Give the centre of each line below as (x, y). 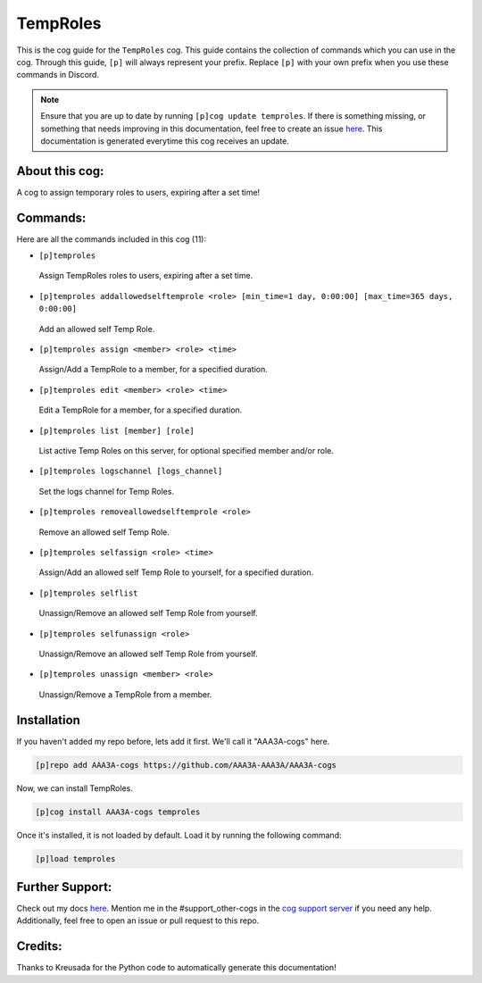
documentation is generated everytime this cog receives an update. (165, 141)
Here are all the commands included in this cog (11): (112, 239)
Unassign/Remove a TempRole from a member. (125, 694)
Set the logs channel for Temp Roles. (106, 491)
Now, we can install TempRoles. (75, 788)
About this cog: (60, 171)
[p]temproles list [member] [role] (117, 430)
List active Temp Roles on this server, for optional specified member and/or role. (186, 450)
